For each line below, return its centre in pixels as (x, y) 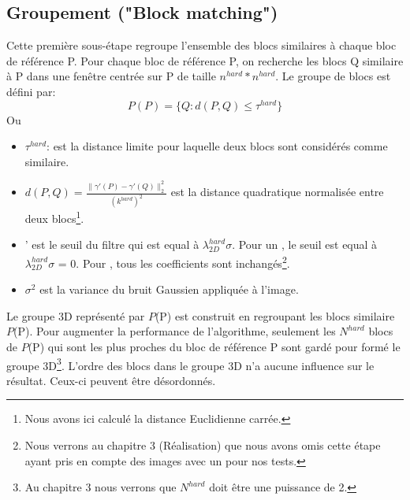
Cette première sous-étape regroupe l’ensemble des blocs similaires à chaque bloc (201, 45)
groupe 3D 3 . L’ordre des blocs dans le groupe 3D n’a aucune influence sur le (190, 364)
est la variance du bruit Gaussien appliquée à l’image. (169, 289)
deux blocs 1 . (54, 217)
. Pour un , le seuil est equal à (305, 244)
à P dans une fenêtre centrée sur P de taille (111, 76)
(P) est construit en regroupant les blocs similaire (275, 315)
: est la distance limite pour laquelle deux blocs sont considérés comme (217, 146)
